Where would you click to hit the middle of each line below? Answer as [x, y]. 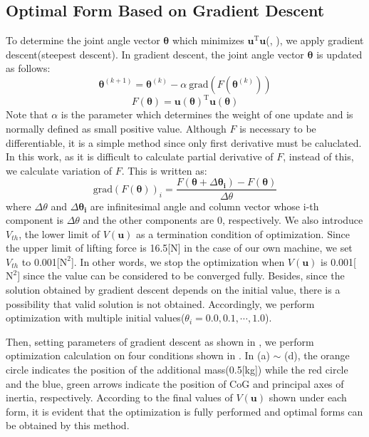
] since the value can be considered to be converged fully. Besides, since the [181, 276]
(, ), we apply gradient [315, 40]
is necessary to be [278, 129]
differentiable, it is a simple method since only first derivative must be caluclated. [184, 142]
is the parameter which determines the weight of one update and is [207, 114]
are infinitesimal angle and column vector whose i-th [204, 206]
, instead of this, [318, 156]
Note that [27, 114]
